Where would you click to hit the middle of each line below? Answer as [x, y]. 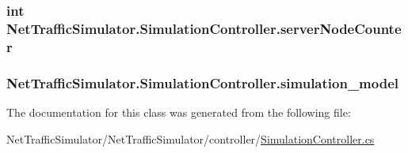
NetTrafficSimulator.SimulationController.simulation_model [203, 82]
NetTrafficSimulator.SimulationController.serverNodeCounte [204, 28]
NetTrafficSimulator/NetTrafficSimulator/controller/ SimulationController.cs [191, 138]
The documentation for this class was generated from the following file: [179, 112]
